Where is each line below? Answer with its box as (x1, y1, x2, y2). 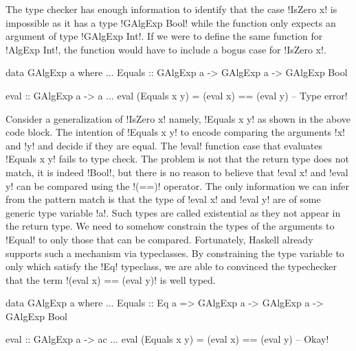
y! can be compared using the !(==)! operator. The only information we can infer (5, 178, 350, 193)
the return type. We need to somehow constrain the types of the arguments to (5, 219, 335, 233)
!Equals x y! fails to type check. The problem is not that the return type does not (5, 152, 349, 166)
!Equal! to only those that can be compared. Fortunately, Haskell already (5, 232, 313, 246)
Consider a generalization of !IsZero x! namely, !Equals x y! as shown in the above (5, 111, 351, 125)
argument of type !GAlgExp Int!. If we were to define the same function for (5, 29, 323, 43)
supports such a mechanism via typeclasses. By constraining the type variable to (5, 245, 344, 260)
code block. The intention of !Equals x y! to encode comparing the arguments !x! (5, 125, 345, 139)
